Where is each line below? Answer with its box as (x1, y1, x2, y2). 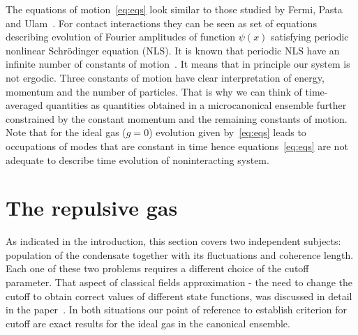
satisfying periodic (271, 29, 349, 44)
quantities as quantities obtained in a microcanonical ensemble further (45, 98, 347, 112)
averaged (6, 98, 43, 112)
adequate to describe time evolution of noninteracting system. (6, 152, 269, 167)
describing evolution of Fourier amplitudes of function (6, 29, 236, 44)
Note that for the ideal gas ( (6, 125, 126, 140)
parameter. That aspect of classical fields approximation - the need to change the (6, 275, 352, 290)
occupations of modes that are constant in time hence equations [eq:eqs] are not (6, 138, 348, 153)
